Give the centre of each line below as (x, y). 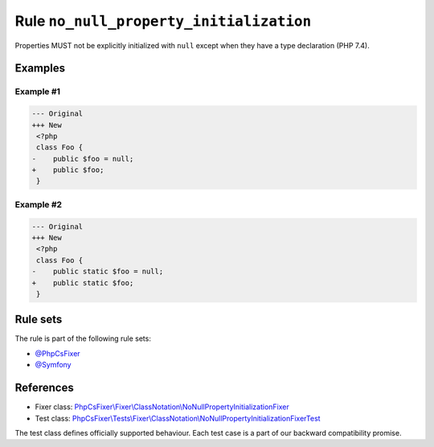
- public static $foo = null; (98, 272)
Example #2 (39, 204)
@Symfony (53, 365)
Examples (40, 68)
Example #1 (37, 92)
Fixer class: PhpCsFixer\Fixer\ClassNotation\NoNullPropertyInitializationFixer (162, 407)
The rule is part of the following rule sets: (83, 338)
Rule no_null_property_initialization (163, 21)
